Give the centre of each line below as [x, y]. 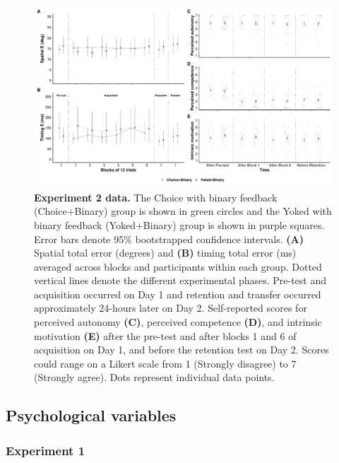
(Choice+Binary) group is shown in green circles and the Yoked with [183, 211]
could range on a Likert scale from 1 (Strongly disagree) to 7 [165, 363]
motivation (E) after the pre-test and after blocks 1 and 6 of [165, 335]
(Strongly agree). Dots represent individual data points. [154, 377]
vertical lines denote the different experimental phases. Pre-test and [180, 280]
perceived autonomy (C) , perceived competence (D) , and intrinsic [178, 322]
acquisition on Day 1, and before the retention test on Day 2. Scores [182, 350]
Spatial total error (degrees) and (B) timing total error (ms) [165, 253]
